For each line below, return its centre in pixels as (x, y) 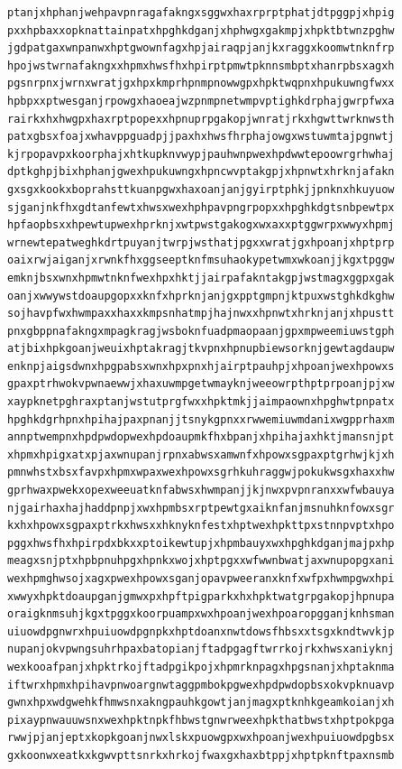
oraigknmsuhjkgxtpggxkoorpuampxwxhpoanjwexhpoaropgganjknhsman (201, 614)
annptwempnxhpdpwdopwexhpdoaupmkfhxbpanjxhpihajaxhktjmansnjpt (201, 437)
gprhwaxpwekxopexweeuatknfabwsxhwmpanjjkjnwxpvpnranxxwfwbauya (201, 491)
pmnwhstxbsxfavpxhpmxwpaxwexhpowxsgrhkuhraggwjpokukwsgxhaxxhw (201, 473)
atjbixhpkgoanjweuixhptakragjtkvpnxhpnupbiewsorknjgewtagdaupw (201, 349)
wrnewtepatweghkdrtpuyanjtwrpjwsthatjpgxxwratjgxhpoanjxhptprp (201, 242)
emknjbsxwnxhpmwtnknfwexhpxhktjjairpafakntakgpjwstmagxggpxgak (201, 278)
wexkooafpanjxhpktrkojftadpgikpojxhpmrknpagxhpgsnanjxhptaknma (201, 667)
